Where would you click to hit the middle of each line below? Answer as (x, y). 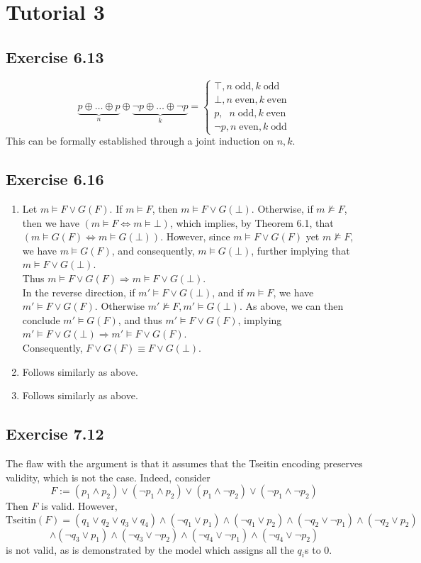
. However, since (195, 236)
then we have (51, 222)
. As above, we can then (291, 306)
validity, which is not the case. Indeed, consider (108, 477)
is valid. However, (79, 506)
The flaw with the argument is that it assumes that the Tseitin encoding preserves (184, 463)
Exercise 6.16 (55, 179)
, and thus (140, 319)
